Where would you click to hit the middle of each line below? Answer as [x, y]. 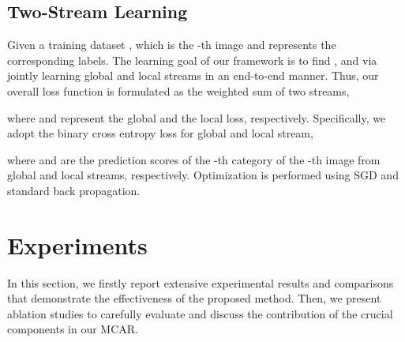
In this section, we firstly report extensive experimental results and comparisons [201, 282]
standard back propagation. [74, 190]
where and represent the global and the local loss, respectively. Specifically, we [197, 117]
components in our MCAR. [73, 329]
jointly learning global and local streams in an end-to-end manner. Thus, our [193, 75]
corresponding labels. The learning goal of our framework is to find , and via [192, 60]
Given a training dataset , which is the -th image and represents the [172, 45]
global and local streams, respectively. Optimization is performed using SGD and [203, 175]
